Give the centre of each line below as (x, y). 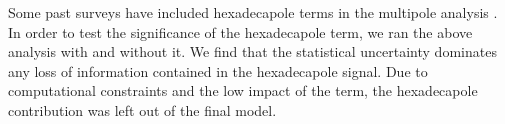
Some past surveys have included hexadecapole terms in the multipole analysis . (253, 12)
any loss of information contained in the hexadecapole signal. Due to (218, 70)
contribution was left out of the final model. (142, 109)
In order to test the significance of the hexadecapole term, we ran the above (240, 31)
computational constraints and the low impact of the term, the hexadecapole (243, 90)
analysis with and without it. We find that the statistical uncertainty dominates (252, 51)
